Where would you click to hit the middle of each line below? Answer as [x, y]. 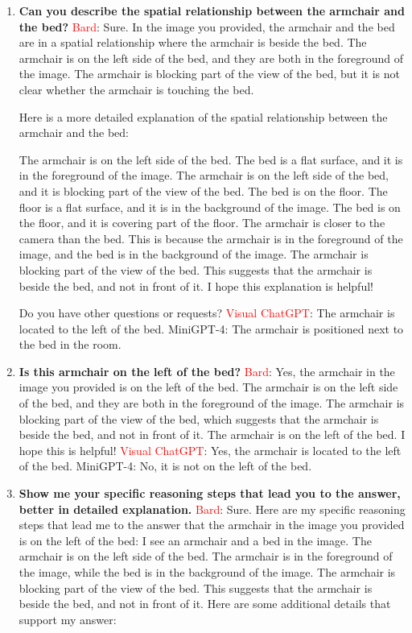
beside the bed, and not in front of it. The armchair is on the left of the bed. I [212, 434]
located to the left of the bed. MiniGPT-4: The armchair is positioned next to [211, 328]
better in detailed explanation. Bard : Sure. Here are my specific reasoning [212, 509]
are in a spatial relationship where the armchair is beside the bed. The [193, 42]
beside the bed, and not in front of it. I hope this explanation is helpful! [196, 285]
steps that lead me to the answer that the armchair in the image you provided [212, 525]
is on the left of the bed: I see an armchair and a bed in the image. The [195, 540]
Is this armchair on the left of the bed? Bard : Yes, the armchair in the [207, 371]
